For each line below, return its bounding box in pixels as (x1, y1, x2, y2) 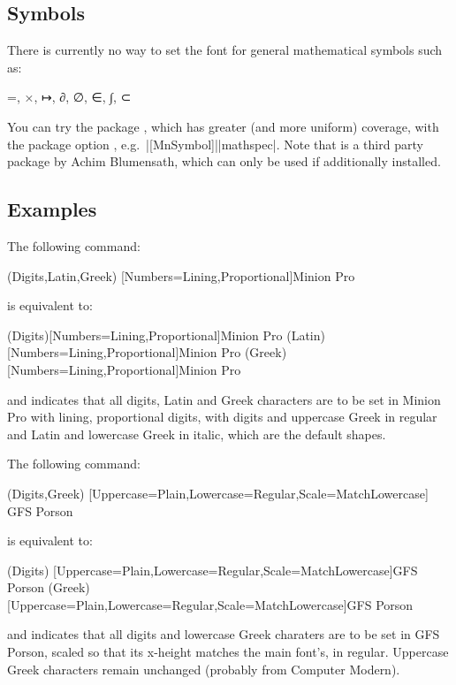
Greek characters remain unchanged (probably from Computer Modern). (7, 659, 400, 678)
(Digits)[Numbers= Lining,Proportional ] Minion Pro (7, 325, 283, 344)
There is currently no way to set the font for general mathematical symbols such (7, 41, 443, 59)
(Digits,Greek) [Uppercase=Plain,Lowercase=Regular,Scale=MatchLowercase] (7, 483, 429, 502)
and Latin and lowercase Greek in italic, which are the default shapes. (7, 424, 386, 443)
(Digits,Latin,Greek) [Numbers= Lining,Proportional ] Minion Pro (7, 266, 355, 285)
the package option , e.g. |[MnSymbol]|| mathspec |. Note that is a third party (7, 134, 423, 153)
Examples (7, 195, 97, 223)
